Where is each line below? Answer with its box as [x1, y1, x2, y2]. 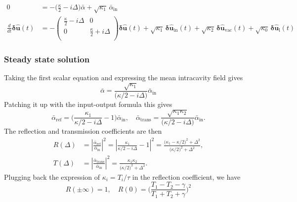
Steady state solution [4, 52, 90, 65]
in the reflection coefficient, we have [132, 171, 241, 182]
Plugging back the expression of [4, 171, 100, 182]
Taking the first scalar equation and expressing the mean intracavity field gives [4, 72, 243, 82]
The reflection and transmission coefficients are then [4, 126, 162, 136]
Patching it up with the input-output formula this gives [4, 99, 172, 109]
